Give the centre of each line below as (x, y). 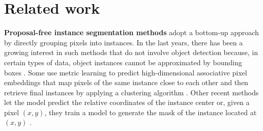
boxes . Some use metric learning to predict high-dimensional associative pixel (126, 72)
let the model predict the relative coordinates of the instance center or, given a (127, 102)
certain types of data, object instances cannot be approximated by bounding (123, 62)
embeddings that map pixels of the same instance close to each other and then (126, 82)
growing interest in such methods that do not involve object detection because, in (131, 52)
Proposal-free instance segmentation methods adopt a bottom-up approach (131, 32)
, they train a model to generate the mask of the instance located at (151, 112)
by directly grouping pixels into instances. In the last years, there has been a (124, 42)
